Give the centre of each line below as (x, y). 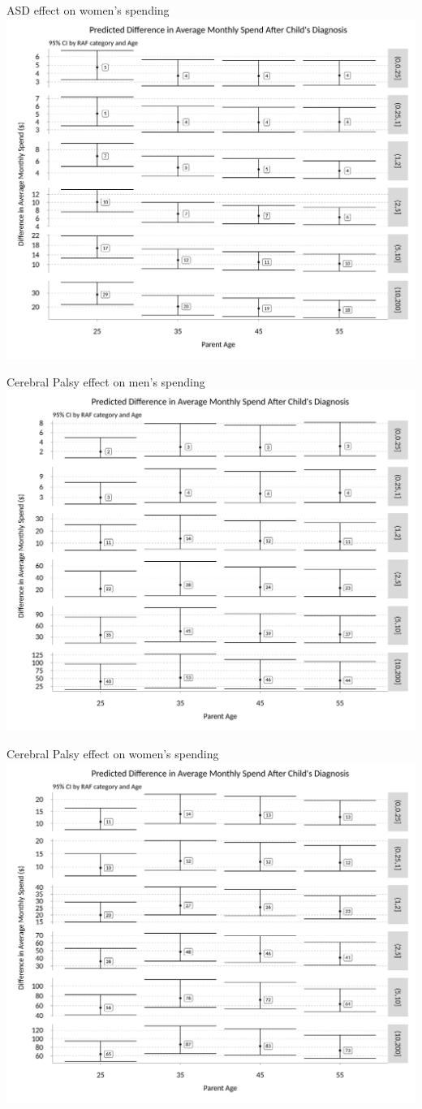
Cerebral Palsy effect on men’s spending (106, 382)
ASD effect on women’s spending (88, 10)
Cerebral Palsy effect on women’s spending (113, 754)
